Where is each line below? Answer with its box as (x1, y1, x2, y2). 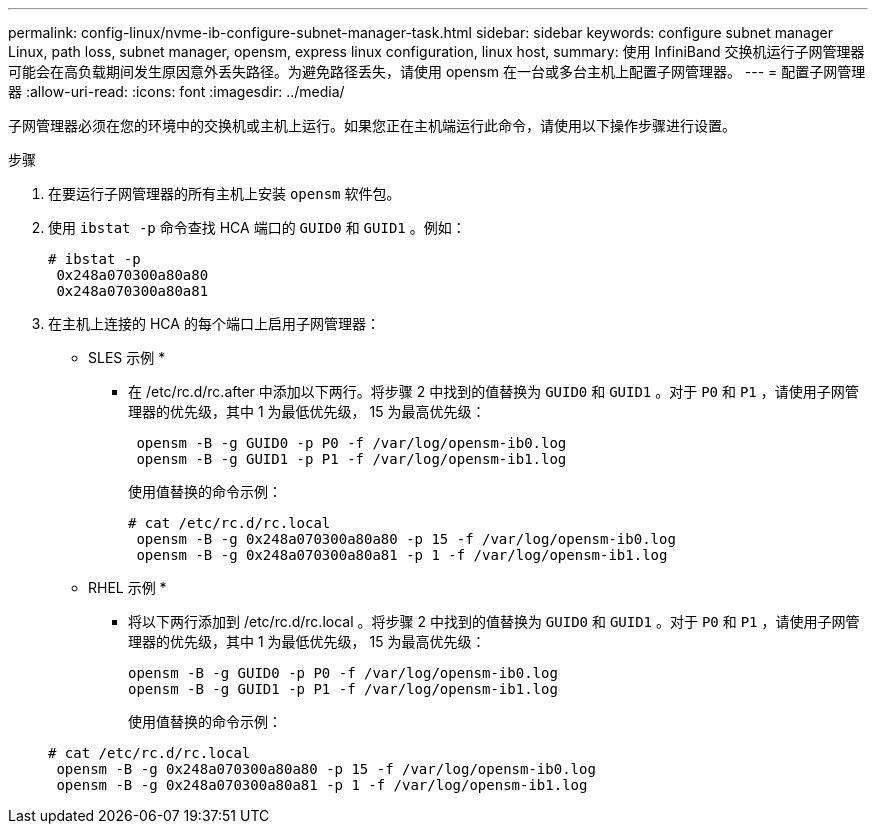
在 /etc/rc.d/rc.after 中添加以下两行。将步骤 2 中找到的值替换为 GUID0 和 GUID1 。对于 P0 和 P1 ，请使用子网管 (128, 383, 859, 400)
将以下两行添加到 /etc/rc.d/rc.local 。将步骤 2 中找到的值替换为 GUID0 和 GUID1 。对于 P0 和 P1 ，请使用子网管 (128, 613, 860, 630)
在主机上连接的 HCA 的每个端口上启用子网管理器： (48, 315, 380, 332)
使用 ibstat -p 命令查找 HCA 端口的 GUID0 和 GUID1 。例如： (48, 219, 466, 236)
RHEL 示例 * (88, 579, 167, 596)
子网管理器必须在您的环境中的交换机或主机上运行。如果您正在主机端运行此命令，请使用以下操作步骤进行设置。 (8, 117, 736, 134)
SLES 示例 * (88, 349, 166, 366)
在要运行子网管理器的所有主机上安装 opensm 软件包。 (48, 185, 401, 202)
